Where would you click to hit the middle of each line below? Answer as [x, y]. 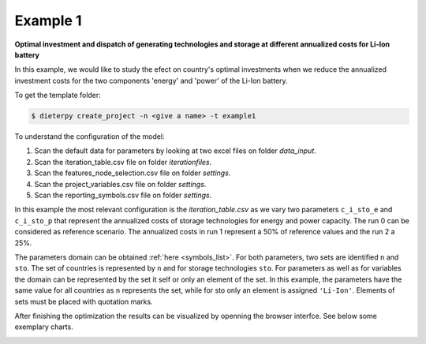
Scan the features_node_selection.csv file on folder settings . [133, 173]
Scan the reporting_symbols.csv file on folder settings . [123, 195]
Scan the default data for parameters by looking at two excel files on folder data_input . [176, 151]
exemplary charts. [44, 327]
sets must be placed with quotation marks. [84, 301]
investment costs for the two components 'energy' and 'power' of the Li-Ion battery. [151, 80]
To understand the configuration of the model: [90, 136]
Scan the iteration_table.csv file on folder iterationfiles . [123, 162]
